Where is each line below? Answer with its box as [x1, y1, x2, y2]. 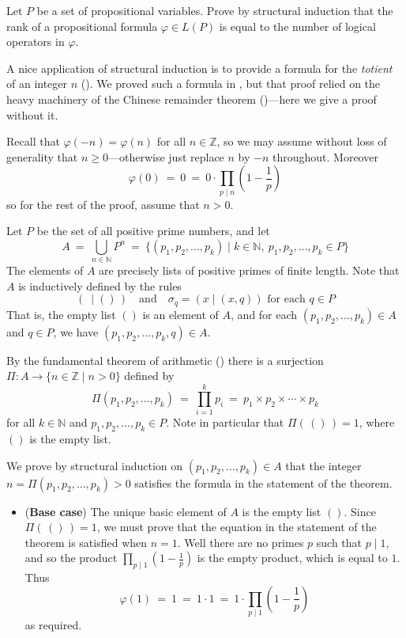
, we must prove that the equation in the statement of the [96, 518, 377, 535]
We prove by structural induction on [6, 457, 183, 473]
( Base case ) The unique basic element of [24, 503, 227, 519]
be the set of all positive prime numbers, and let [36, 222, 270, 239]
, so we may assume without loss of [216, 133, 387, 150]
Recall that [6, 133, 60, 150]
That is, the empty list [6, 306, 116, 322]
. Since [344, 503, 376, 519]
